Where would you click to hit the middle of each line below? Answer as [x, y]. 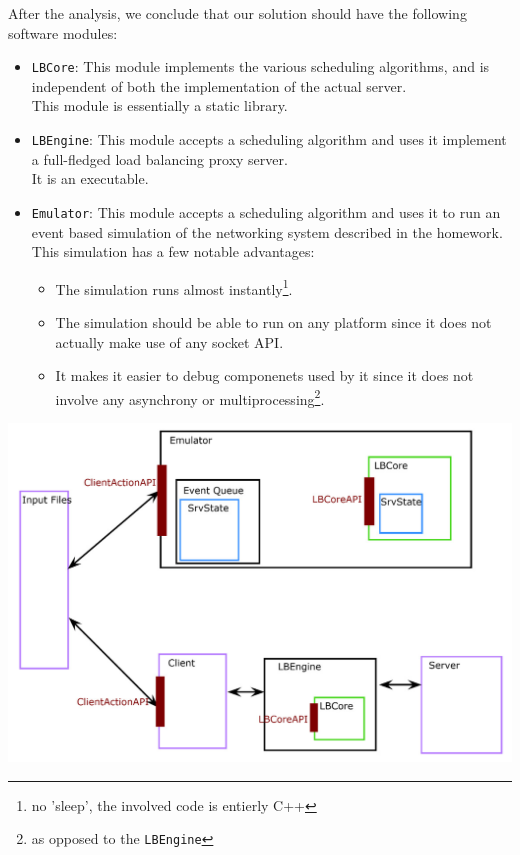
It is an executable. [90, 178]
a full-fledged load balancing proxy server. [159, 158]
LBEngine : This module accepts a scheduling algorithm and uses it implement [269, 139]
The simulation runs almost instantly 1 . [174, 287]
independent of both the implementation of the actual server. [219, 85]
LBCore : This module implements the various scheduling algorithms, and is [260, 66]
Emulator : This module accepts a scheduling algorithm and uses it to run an [266, 211]
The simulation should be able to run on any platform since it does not [273, 321]
